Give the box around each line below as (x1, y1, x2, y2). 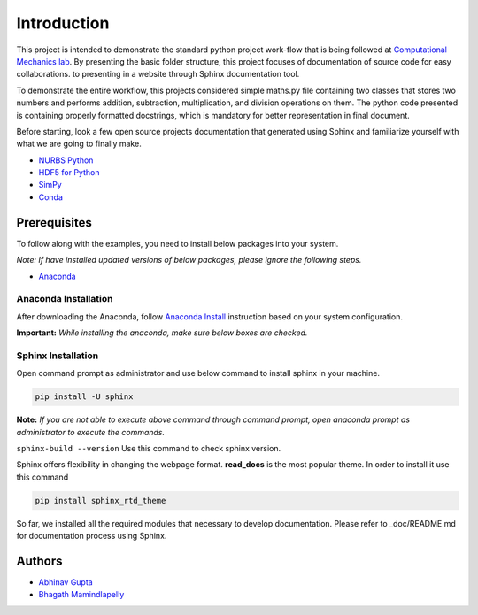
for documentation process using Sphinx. (16, 531, 167, 542)
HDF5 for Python (38, 167, 100, 178)
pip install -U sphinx (35, 392, 134, 402)
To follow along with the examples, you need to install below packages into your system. (16, 238, 339, 249)
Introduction (16, 13, 110, 33)
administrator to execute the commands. (16, 427, 166, 437)
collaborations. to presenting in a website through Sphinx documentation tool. (16, 69, 300, 80)
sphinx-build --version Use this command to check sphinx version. (16, 442, 281, 453)
